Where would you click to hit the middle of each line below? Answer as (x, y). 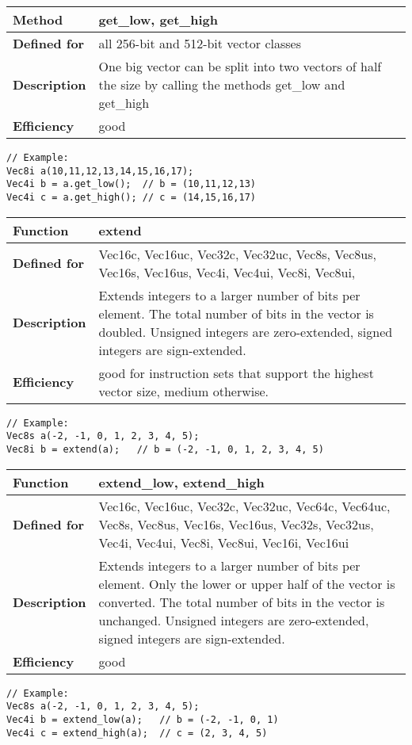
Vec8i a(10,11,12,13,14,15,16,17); (100, 171)
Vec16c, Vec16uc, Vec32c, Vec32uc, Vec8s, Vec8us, (237, 254)
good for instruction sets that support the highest (236, 372)
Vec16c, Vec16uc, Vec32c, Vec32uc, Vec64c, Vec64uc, (244, 506)
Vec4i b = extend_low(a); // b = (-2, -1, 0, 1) (143, 719)
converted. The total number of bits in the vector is (242, 602)
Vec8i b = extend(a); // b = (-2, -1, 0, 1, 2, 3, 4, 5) (165, 449)
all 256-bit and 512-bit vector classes (200, 43)
